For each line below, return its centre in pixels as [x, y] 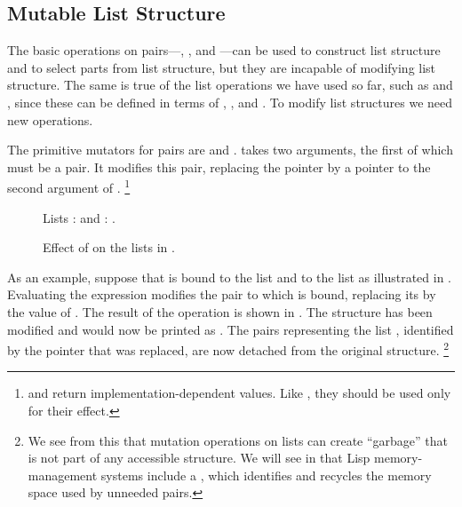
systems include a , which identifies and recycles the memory [266, 475]
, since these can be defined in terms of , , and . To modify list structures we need [230, 102]
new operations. [50, 119]
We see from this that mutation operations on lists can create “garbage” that [238, 440]
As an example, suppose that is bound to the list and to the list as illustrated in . [229, 277]
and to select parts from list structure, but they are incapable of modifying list [222, 67]
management [63, 475]
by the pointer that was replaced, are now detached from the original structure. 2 [228, 349]
